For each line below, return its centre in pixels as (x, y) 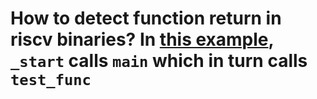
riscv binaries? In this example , (142, 39)
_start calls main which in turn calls (159, 61)
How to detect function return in (146, 18)
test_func (51, 80)
